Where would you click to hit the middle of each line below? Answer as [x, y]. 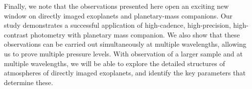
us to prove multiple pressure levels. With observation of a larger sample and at [123, 53]
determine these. [29, 82]
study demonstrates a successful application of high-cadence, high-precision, [117, 25]
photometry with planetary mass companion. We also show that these [135, 34]
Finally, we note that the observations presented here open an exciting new [116, 6]
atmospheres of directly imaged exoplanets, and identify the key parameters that [125, 73]
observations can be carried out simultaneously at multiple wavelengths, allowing [125, 44]
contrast [16, 34]
